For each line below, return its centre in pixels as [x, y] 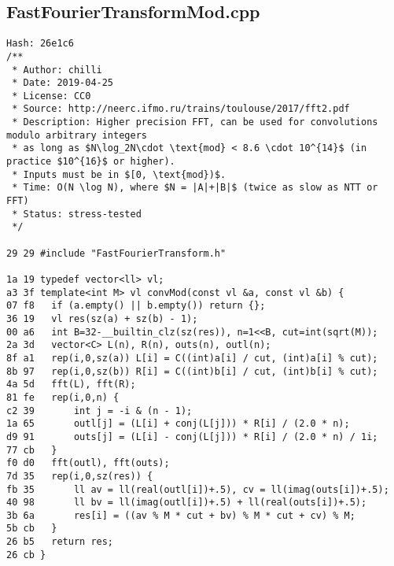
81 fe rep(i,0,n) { [63, 397]
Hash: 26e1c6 [40, 44]
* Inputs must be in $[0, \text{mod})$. [119, 174]
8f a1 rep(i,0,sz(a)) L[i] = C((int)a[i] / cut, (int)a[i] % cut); [192, 358]
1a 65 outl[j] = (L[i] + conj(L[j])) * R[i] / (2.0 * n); [178, 424]
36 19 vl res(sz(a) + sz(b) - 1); [102, 318]
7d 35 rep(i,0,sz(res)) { [80, 476]
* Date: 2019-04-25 [63, 83]
